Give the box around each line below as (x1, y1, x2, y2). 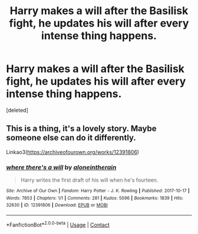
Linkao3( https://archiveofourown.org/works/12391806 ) (6, 148, 140, 155)
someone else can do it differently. (6, 133, 137, 143)
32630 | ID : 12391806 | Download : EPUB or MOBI (6, 202, 108, 208)
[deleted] (6, 106, 28, 113)
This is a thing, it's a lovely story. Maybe (6, 123, 157, 133)
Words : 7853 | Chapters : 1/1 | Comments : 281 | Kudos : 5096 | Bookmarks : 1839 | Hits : (6, 195, 184, 201)
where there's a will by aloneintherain (6, 163, 117, 171)
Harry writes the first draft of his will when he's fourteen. (20, 176, 159, 183)
